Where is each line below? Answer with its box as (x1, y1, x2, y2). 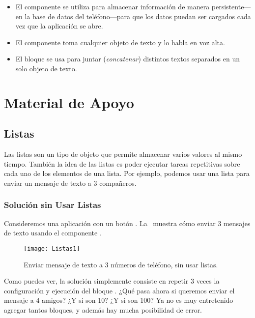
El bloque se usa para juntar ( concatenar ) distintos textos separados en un (15, 54, 240, 64)
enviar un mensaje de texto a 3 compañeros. (4, 177, 137, 188)
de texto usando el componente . (4, 228, 102, 238)
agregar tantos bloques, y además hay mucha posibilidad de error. (4, 304, 202, 315)
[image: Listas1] (24, 245, 80, 252)
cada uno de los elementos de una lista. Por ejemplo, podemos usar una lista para (4, 168, 250, 178)
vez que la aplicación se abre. (15, 21, 103, 31)
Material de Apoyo (4, 92, 134, 112)
